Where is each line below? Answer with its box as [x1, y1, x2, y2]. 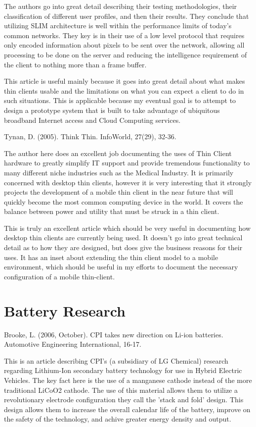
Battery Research [4, 300, 126, 320]
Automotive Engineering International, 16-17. [4, 339, 141, 349]
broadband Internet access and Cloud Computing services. [4, 114, 181, 125]
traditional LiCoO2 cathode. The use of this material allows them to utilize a [4, 384, 238, 395]
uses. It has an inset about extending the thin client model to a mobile [4, 252, 218, 262]
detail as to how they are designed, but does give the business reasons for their [4, 242, 243, 253]
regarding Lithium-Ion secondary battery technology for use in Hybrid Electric [4, 365, 242, 375]
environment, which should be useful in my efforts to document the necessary [4, 262, 238, 272]
